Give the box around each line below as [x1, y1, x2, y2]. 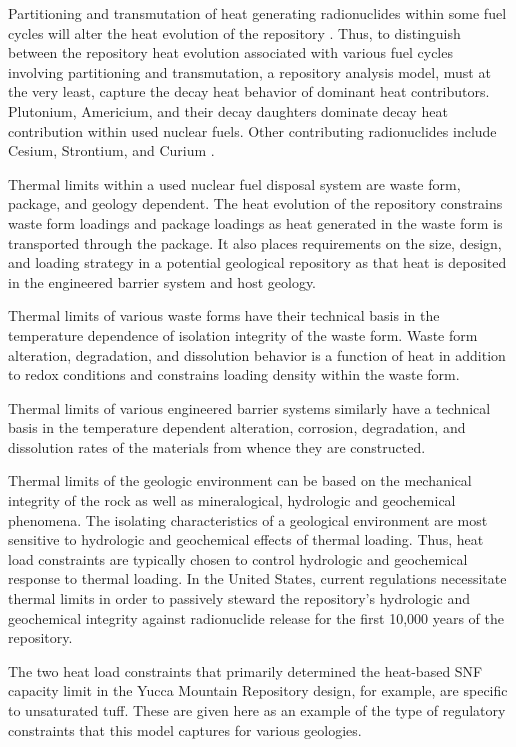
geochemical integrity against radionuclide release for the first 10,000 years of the [8, 607, 504, 628]
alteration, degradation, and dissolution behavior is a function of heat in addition [8, 344, 506, 365]
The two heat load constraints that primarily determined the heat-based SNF [8, 660, 483, 681]
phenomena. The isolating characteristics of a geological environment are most [8, 509, 488, 530]
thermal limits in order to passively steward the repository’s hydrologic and [8, 588, 470, 609]
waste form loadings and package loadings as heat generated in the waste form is [8, 212, 503, 233]
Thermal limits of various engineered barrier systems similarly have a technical [8, 397, 491, 418]
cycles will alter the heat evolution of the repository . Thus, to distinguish [8, 22, 461, 43]
